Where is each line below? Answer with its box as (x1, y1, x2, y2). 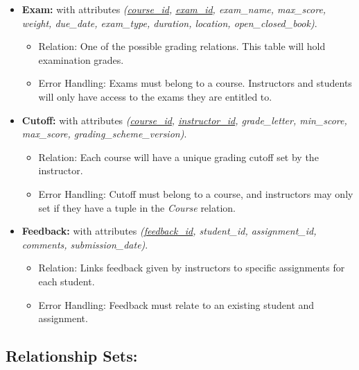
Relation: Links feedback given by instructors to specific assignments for (38, 260, 345, 275)
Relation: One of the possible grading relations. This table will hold (38, 39, 326, 53)
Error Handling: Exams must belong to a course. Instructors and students (38, 76, 352, 90)
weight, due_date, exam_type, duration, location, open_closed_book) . (21, 15, 317, 30)
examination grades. (38, 52, 124, 67)
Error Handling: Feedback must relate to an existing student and (38, 297, 315, 312)
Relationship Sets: (6, 345, 138, 367)
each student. (38, 274, 95, 288)
